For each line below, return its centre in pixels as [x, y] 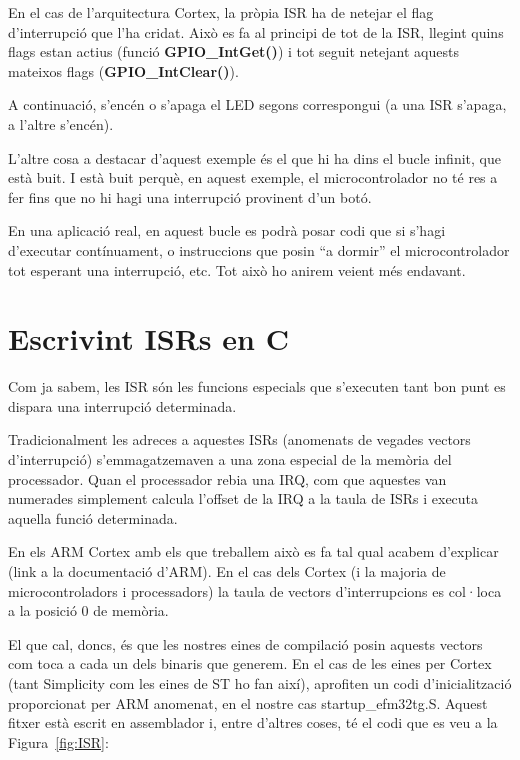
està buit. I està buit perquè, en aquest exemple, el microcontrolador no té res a [253, 177]
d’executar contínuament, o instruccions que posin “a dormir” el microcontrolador [259, 249]
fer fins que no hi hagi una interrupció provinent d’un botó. [190, 196]
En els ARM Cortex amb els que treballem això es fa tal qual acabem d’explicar [253, 551]
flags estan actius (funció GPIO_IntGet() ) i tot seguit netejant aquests [233, 51]
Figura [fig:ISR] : [58, 741]
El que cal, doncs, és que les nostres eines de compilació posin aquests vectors [245, 643]
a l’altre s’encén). [61, 123]
